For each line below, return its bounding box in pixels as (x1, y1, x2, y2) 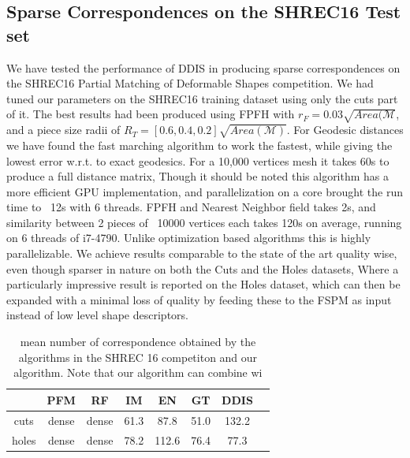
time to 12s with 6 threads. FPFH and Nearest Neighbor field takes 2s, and (6, 199, 376, 215)
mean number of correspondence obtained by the (20, 333, 256, 350)
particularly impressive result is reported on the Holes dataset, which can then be (6, 276, 401, 292)
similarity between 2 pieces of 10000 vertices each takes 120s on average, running (6, 214, 402, 230)
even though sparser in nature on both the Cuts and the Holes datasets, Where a (6, 260, 399, 277)
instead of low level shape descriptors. (6, 307, 188, 323)
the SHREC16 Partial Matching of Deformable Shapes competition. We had (6, 75, 374, 91)
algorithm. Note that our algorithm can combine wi (13, 364, 263, 381)
